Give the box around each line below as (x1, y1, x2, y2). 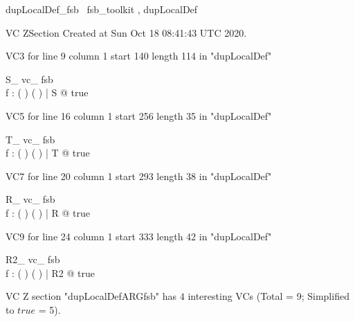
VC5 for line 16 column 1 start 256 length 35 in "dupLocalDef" (6, 108, 272, 123)
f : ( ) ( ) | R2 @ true (6, 265, 95, 280)
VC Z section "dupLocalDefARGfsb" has (6, 289, 177, 303)
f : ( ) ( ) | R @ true (6, 205, 90, 220)
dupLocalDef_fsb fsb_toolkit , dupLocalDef (6, 2, 198, 16)
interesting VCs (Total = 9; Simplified (188, 289, 349, 303)
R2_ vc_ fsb (6, 252, 60, 267)
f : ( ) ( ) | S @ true (6, 85, 89, 100)
